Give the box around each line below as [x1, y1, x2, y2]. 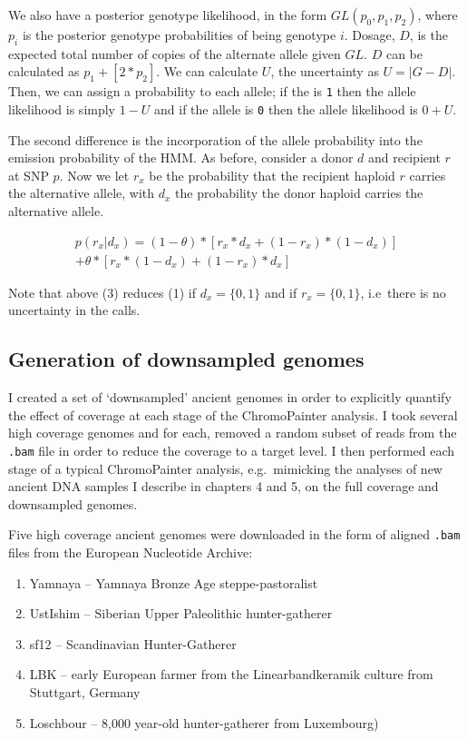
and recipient [368, 148, 441, 167]
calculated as [8, 62, 80, 81]
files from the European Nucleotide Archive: [8, 543, 253, 561]
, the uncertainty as [270, 62, 379, 81]
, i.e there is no [360, 282, 446, 301]
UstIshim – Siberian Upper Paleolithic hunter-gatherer [29, 604, 333, 623]
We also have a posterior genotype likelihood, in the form [8, 5, 327, 24]
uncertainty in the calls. [8, 301, 141, 320]
